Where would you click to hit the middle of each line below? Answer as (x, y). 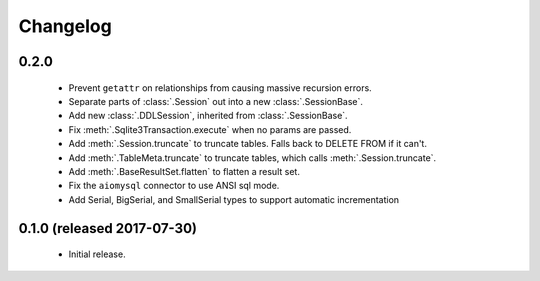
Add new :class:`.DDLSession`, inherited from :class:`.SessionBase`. (208, 116)
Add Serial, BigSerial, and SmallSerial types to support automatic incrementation (234, 199)
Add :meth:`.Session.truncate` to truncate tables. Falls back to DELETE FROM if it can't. (247, 144)
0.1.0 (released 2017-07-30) (107, 228)
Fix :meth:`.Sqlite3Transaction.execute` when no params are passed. (210, 129)
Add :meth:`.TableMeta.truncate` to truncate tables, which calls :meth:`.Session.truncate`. (252, 157)
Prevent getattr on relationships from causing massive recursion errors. (220, 87)
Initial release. (97, 254)
